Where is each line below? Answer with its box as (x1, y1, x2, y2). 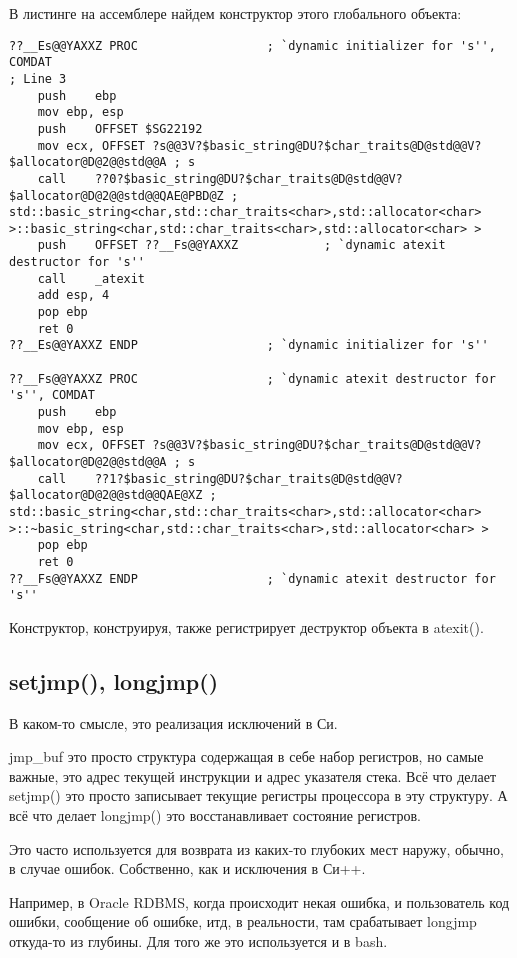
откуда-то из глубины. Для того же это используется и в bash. (9, 931, 388, 952)
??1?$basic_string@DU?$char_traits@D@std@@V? (94, 471, 403, 486)
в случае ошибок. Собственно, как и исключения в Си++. (9, 858, 366, 879)
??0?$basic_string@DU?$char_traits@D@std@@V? (94, 171, 403, 186)
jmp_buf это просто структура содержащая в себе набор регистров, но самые (9, 746, 484, 767)
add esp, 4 (37, 288, 110, 303)
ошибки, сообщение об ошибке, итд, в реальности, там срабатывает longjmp (9, 911, 477, 932)
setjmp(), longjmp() (9, 665, 219, 696)
